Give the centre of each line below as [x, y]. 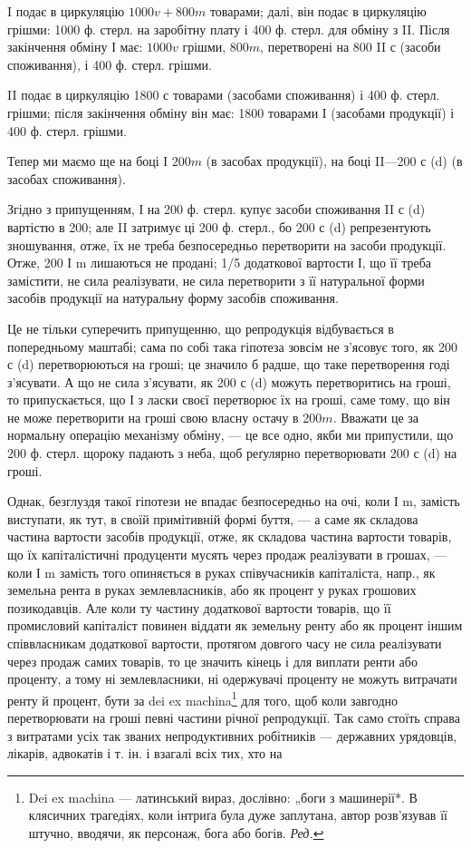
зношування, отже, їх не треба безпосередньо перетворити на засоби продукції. [227, 244]
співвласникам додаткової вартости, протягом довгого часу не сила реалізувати [225, 643]
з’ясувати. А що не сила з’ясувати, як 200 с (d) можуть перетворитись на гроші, [229, 381]
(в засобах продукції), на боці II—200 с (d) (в [334, 161]
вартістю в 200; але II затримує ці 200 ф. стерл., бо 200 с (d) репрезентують [219, 226]
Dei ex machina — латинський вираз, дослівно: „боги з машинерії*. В [223, 797]
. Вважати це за [376, 417]
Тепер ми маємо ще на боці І [87, 161]
